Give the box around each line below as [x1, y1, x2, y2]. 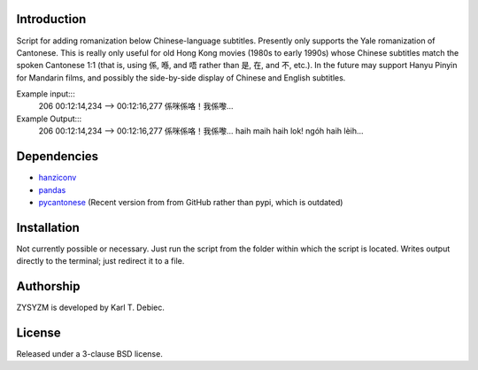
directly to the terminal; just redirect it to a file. [16, 256, 185, 266]
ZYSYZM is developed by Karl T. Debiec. [16, 302, 166, 313]
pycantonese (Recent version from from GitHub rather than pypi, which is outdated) [38, 197, 343, 207]
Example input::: [16, 89, 75, 99]
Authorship [16, 279, 81, 294]
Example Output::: [16, 113, 82, 124]
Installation [16, 220, 80, 235]
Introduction [16, 12, 87, 27]
